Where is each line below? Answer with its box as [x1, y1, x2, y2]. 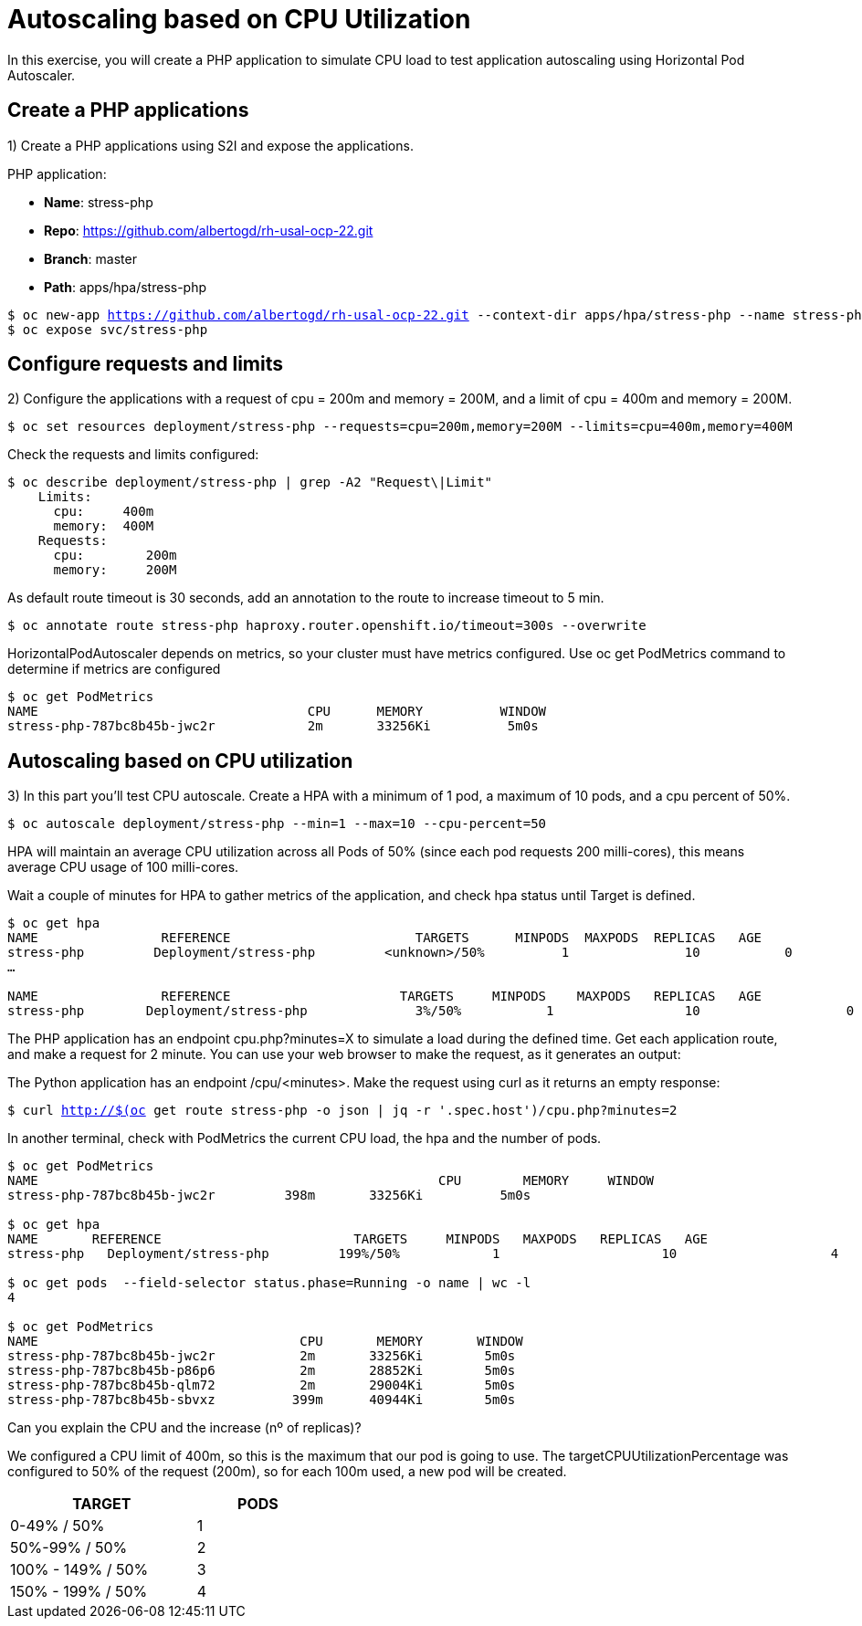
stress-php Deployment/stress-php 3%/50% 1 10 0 [7, 1003, 855, 1019]
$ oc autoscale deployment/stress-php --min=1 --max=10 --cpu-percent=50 [7, 816, 547, 832]
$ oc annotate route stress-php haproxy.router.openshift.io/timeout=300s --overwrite [7, 618, 646, 634]
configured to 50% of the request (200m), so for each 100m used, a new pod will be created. [7, 1463, 567, 1480]
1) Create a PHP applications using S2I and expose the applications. [7, 137, 414, 153]
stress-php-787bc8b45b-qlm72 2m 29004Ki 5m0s [7, 1378, 516, 1393]
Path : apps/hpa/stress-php [44, 278, 207, 295]
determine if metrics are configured [7, 661, 221, 677]
